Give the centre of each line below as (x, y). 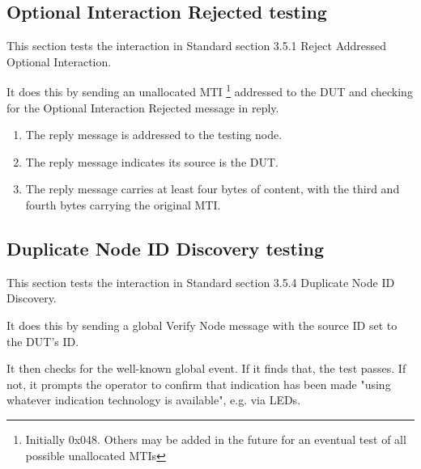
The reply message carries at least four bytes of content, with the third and (213, 189)
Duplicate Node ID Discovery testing (165, 248)
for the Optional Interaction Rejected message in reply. (143, 107)
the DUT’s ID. (43, 341)
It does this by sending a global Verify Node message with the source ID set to (202, 325)
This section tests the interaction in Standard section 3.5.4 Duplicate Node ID (201, 282)
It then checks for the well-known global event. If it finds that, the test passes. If (206, 368)
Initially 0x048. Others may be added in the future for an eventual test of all (216, 439)
